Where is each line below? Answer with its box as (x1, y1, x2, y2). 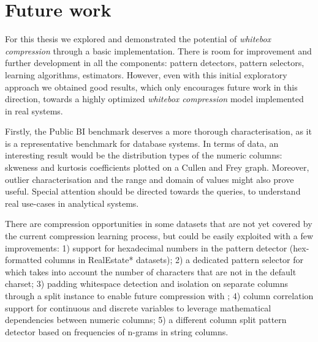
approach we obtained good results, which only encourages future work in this (5, 80, 298, 93)
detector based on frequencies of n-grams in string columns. (5, 325, 229, 338)
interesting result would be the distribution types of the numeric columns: (5, 149, 282, 162)
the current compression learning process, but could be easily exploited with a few (5, 229, 314, 242)
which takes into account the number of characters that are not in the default (5, 265, 297, 278)
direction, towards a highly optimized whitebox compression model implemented (5, 92, 304, 105)
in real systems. (5, 104, 63, 117)
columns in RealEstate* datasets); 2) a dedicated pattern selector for (44, 253, 304, 266)
